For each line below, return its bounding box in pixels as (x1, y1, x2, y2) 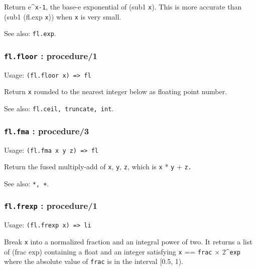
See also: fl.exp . (4, 28, 56, 39)
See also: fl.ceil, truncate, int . (4, 103, 114, 114)
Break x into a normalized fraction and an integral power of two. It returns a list (4, 236, 252, 246)
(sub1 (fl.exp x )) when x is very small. (4, 11, 121, 22)
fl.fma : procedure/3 (4, 124, 89, 137)
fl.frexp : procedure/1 (4, 199, 97, 212)
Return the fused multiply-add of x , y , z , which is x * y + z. (4, 161, 192, 172)
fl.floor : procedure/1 (4, 49, 97, 62)
